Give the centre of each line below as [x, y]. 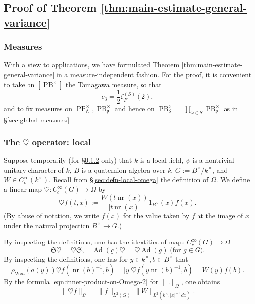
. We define [233, 179]
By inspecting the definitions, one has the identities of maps [94, 242]
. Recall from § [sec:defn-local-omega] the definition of [129, 179]
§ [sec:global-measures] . [38, 120]
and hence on [135, 108]
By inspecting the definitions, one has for [66, 258]
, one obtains [200, 282]
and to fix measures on [38, 108]
